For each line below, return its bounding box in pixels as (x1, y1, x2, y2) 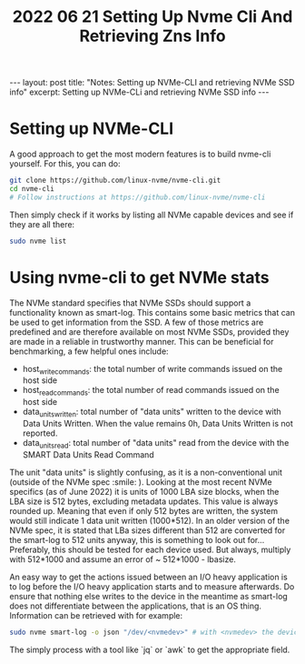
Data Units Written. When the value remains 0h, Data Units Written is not (22, 418, 293, 428)
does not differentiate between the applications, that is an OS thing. (9, 600, 261, 611)
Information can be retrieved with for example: (9, 609, 183, 620)
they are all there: (9, 218, 75, 229)
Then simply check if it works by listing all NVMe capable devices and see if (9, 209, 294, 220)
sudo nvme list (9, 236, 67, 246)
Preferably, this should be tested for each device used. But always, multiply (9, 544, 291, 555)
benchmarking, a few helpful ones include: (9, 346, 170, 357)
